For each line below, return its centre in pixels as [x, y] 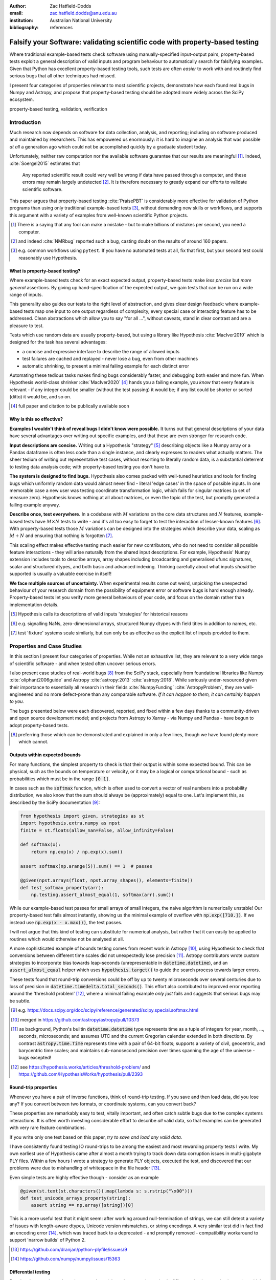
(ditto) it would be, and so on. [40, 397]
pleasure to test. [27, 326]
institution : [21, 20]
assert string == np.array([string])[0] [82, 1205]
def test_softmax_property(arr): [62, 888]
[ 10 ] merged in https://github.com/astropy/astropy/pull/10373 [75, 1019]
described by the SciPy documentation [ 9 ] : [55, 802]
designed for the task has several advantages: [58, 342]
